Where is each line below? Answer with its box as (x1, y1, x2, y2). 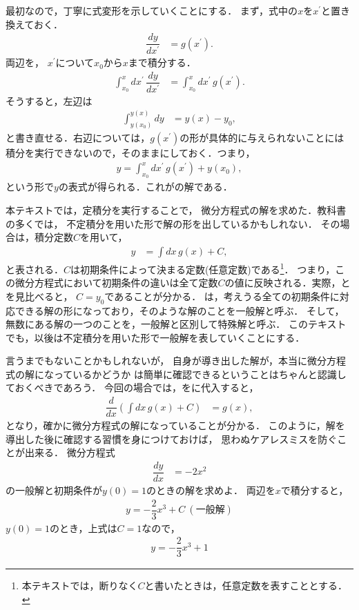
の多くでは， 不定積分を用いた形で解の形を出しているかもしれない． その (6, 216, 340, 230)
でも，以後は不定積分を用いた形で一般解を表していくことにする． (6, 330, 305, 344)
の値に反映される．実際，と (224, 275, 351, 290)
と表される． (6, 262, 64, 276)
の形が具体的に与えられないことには (179, 130, 345, 144)
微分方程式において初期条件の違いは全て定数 (14, 275, 218, 290)
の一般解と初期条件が (6, 483, 102, 498)
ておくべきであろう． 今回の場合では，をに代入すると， (6, 380, 259, 395)
